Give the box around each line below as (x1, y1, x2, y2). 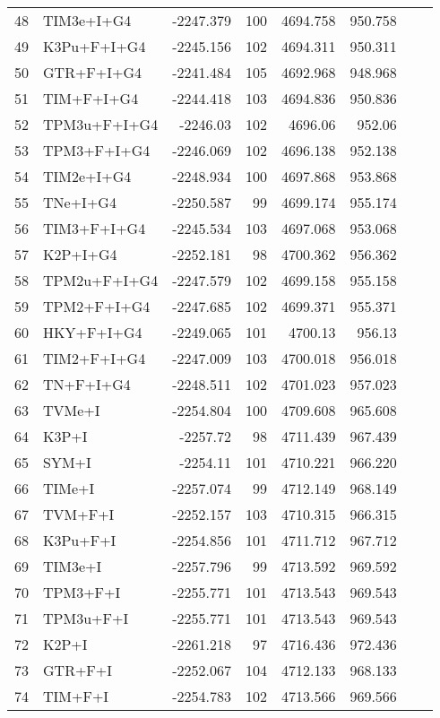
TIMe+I (43, 478, 95, 498)
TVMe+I (43, 400, 100, 420)
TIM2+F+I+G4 (43, 348, 146, 368)
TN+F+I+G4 (43, 374, 131, 394)
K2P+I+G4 (43, 244, 117, 264)
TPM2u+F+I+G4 (43, 270, 159, 290)
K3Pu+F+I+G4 (43, 36, 146, 56)
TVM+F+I (43, 504, 115, 524)
